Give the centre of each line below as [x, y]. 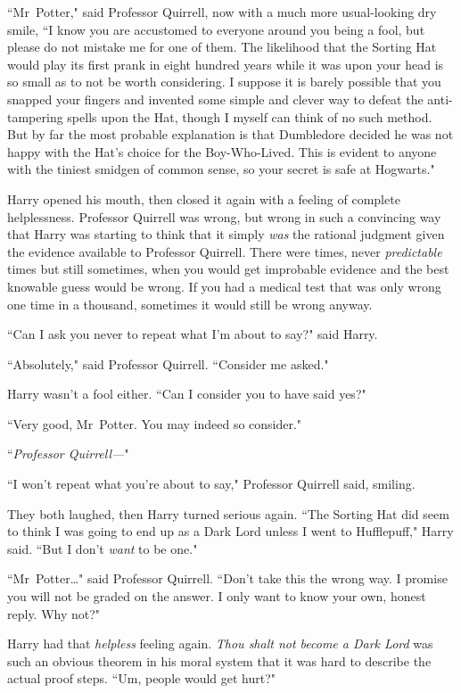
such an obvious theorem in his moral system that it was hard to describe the [219, 660]
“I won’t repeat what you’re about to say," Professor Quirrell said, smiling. [211, 484]
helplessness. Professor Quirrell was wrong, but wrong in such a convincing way [224, 216]
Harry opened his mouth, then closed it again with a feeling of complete [204, 198]
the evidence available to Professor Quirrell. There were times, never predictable [225, 251]
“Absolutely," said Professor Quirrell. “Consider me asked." [168, 363]
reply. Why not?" [54, 613]
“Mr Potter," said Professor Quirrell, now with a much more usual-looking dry [222, 12]
